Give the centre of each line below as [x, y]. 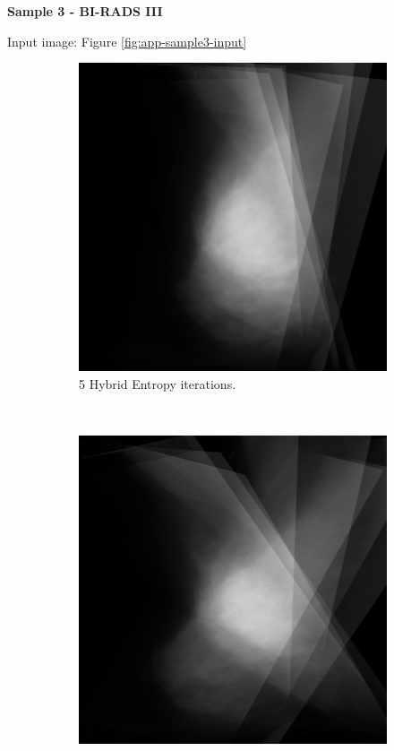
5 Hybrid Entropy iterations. [158, 383]
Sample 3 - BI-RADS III [85, 11]
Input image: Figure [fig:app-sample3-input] [127, 41]
